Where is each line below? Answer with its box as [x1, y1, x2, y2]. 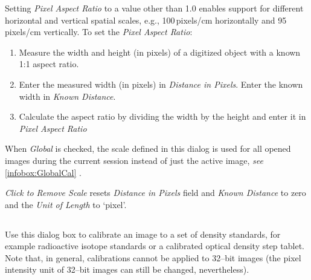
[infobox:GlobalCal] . [5, 166, 82, 178]
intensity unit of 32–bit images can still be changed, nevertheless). [5, 263, 249, 276]
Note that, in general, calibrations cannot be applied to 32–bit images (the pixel [5, 251, 301, 264]
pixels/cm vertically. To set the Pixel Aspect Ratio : [5, 25, 193, 38]
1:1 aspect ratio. [19, 57, 79, 70]
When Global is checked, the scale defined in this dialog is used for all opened [5, 142, 291, 155]
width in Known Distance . [19, 90, 116, 102]
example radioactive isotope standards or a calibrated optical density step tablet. [5, 239, 304, 252]
